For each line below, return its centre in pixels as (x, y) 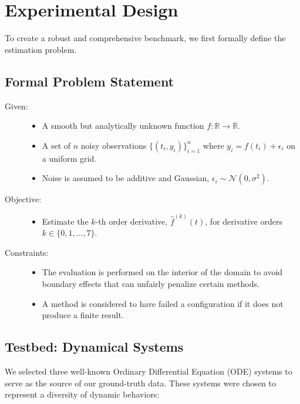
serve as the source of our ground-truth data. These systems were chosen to (140, 383)
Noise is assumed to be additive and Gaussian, (126, 178)
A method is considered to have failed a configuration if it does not (163, 303)
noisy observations (114, 145)
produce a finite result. (83, 315)
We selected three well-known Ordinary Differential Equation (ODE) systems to (149, 371)
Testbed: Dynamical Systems (94, 347)
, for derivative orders (244, 221)
